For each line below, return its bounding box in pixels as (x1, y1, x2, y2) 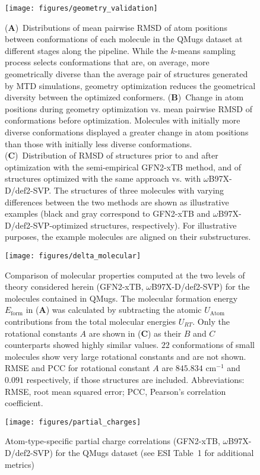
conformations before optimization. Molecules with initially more (5, 114, 240, 126)
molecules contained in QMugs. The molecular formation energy (5, 292, 238, 304)
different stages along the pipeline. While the (5, 44, 168, 56)
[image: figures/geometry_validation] (5, 4, 158, 12)
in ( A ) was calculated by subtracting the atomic (26, 303, 202, 316)
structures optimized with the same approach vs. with (5, 172, 201, 185)
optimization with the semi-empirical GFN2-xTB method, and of (5, 160, 242, 173)
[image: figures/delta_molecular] (5, 251, 141, 260)
